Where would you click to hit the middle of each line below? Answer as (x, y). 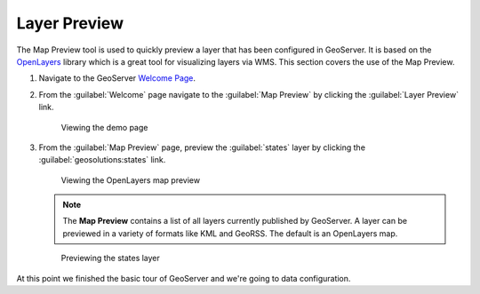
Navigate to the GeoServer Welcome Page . (117, 78)
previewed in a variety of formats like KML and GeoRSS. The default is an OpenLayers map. (230, 233)
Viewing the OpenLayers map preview (130, 180)
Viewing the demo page (104, 127)
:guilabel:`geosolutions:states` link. (102, 160)
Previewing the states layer (110, 258)
